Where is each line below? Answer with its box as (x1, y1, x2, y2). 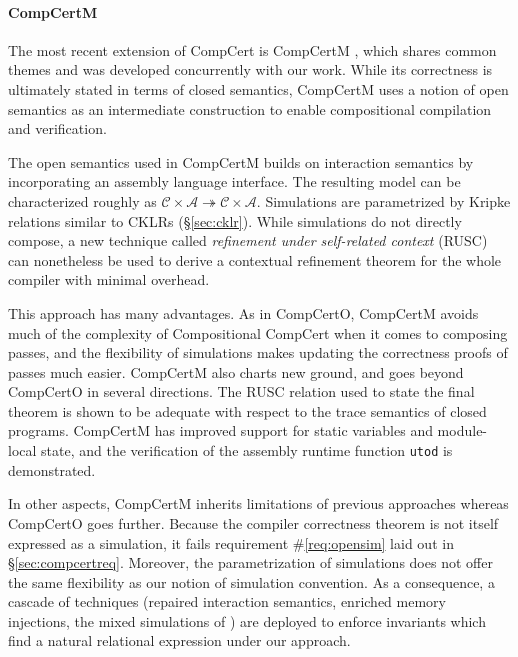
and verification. (8, 118, 107, 139)
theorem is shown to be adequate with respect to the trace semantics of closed (8, 400, 487, 421)
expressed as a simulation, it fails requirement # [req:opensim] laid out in (8, 532, 454, 553)
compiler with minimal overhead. (8, 269, 210, 290)
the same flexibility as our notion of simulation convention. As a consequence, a (8, 571, 495, 592)
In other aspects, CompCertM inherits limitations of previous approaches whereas (8, 493, 509, 514)
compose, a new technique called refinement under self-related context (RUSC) (8, 230, 488, 251)
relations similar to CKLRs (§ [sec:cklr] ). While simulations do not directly (8, 210, 462, 231)
